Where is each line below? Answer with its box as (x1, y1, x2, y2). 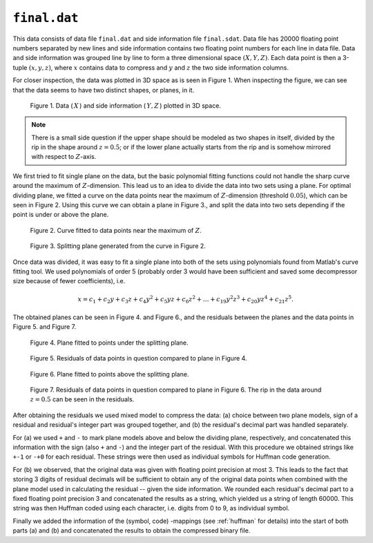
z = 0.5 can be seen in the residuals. (30, 395, 135, 403)
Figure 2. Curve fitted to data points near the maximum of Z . (30, 226, 202, 234)
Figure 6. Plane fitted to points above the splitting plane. (30, 370, 189, 378)
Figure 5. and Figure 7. (12, 323, 77, 331)
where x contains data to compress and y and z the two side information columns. (54, 63, 289, 72)
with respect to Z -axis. (31, 153, 97, 161)
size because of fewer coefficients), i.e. (12, 277, 126, 285)
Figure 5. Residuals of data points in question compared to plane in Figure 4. (30, 354, 247, 363)
